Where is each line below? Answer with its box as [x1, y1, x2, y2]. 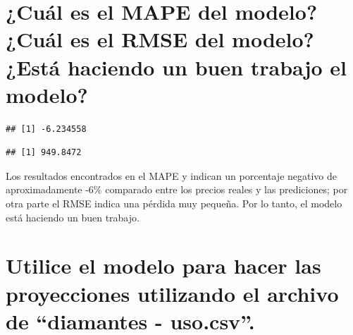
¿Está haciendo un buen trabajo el [6, 52, 347, 81]
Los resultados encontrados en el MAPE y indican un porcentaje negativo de [6, 168, 337, 183]
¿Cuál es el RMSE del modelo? [6, 25, 314, 54]
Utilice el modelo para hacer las [6, 251, 321, 280]
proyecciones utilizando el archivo [6, 279, 339, 307]
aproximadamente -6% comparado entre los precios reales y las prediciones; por [6, 182, 348, 197]
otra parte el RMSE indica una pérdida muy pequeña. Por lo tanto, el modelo [6, 196, 342, 211]
